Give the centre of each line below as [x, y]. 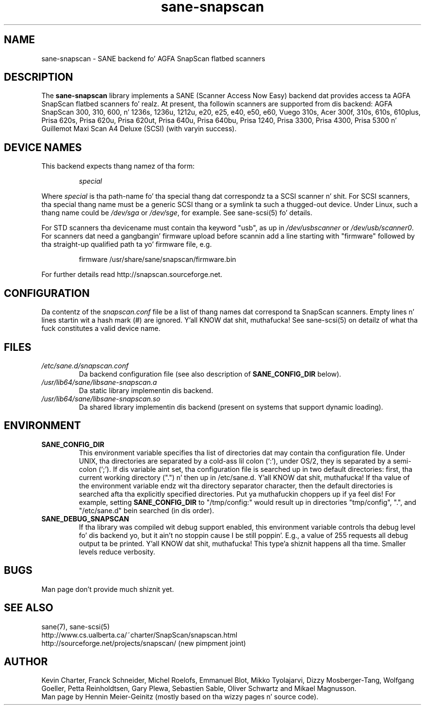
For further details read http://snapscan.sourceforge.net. [132, 275]
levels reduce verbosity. [117, 552]
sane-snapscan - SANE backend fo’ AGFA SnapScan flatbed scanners [153, 58]
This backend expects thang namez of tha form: [118, 166]
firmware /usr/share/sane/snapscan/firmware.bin [157, 259]
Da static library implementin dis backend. [146, 390]
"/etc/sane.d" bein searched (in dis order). [147, 510]
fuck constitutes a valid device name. [101, 329]
